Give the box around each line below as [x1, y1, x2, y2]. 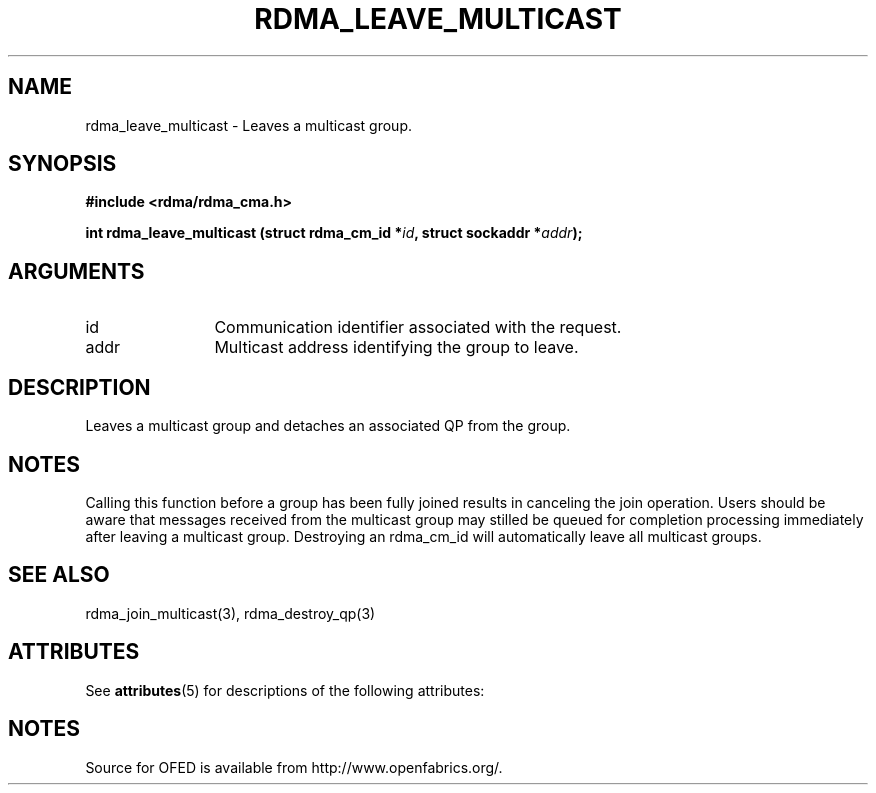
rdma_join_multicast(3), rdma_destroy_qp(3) [85, 604, 376, 622]
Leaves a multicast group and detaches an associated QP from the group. [85, 417, 571, 435]
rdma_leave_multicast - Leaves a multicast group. [85, 116, 412, 134]
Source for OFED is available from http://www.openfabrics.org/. [85, 758, 503, 776]
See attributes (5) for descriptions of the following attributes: [85, 681, 485, 699]
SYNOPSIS [8, 151, 117, 177]
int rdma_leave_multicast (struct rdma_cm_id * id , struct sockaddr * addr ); [85, 224, 583, 242]
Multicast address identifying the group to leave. [214, 337, 579, 358]
